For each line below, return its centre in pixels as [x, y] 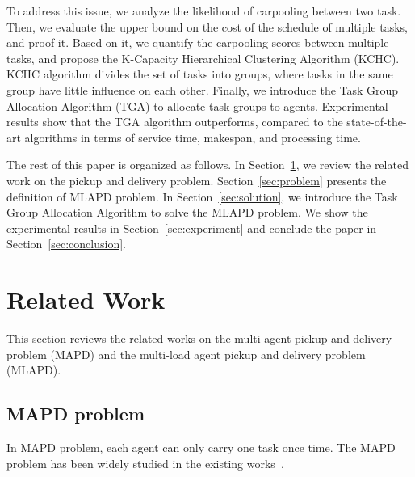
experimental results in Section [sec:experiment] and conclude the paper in [192, 228]
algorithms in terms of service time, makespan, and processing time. [193, 137]
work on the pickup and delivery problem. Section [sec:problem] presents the [197, 180]
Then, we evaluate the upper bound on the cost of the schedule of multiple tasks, [207, 26]
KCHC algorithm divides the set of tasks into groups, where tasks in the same [200, 74]
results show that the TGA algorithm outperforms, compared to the [175, 122]
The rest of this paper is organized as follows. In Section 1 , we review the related [207, 165]
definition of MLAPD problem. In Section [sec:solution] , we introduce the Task [202, 196]
